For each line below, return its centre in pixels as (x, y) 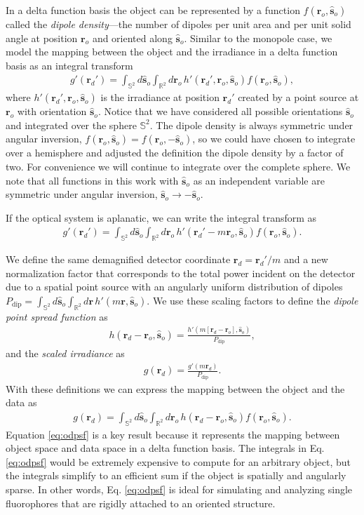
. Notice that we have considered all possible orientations (220, 111)
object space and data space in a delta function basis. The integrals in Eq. (165, 448)
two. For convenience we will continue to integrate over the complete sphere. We (178, 166)
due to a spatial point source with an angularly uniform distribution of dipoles (174, 287)
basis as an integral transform (69, 65)
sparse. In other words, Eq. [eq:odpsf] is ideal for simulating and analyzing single (179, 489)
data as (21, 402)
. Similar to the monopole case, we (258, 38)
